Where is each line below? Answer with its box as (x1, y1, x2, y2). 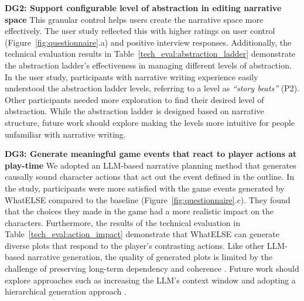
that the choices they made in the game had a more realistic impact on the (5, 205, 274, 217)
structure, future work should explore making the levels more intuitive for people (5, 116, 295, 128)
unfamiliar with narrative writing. (5, 128, 126, 140)
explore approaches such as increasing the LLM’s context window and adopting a (5, 273, 296, 286)
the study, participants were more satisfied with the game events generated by (5, 182, 285, 194)
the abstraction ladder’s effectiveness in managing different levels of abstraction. (5, 59, 292, 71)
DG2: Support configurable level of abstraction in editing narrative (5, 2, 282, 13)
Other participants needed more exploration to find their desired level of (5, 93, 264, 105)
